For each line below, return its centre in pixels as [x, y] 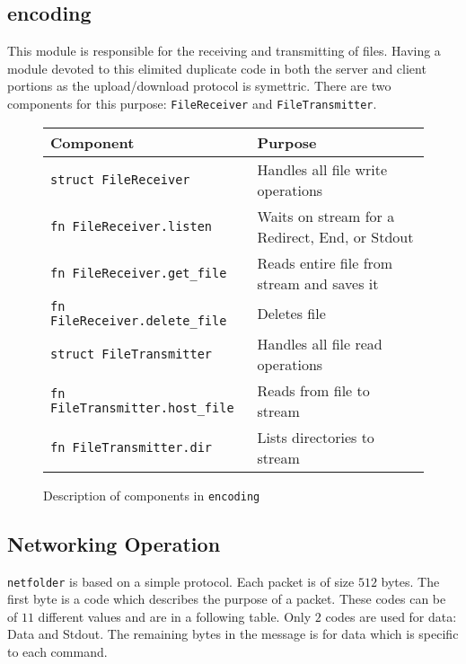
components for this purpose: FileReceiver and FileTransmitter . [192, 103]
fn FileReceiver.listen [132, 226]
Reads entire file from [325, 262]
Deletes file [291, 314]
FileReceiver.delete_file [139, 320]
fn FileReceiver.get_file [139, 273]
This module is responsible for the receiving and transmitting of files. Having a [224, 51]
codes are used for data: [391, 616]
